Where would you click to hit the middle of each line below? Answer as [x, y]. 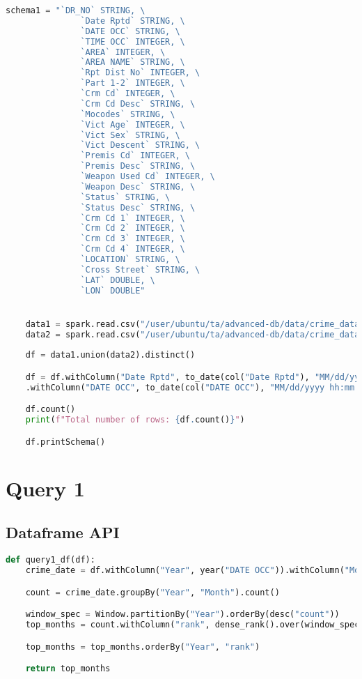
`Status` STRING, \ [125, 197]
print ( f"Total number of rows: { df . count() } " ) [135, 420]
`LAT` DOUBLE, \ [118, 280]
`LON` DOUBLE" [113, 290]
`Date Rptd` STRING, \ [133, 21]
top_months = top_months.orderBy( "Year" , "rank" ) [143, 647]
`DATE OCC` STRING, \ [130, 31]
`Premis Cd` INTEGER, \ [135, 156]
